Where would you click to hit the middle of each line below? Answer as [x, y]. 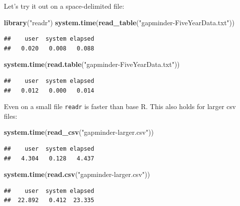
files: [11, 116]
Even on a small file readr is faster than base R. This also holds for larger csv [120, 106]
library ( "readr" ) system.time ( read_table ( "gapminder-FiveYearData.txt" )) [119, 22]
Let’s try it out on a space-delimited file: [64, 6]
